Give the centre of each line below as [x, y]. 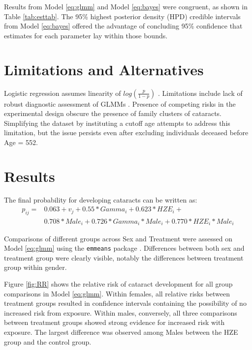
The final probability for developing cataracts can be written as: [101, 199]
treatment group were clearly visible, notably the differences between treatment [124, 257]
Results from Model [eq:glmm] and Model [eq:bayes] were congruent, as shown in [126, 6]
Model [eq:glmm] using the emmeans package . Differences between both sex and [124, 248]
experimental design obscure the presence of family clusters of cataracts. [113, 113]
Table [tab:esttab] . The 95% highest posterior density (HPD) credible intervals [122, 16]
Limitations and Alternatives [104, 69]
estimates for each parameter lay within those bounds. [86, 35]
